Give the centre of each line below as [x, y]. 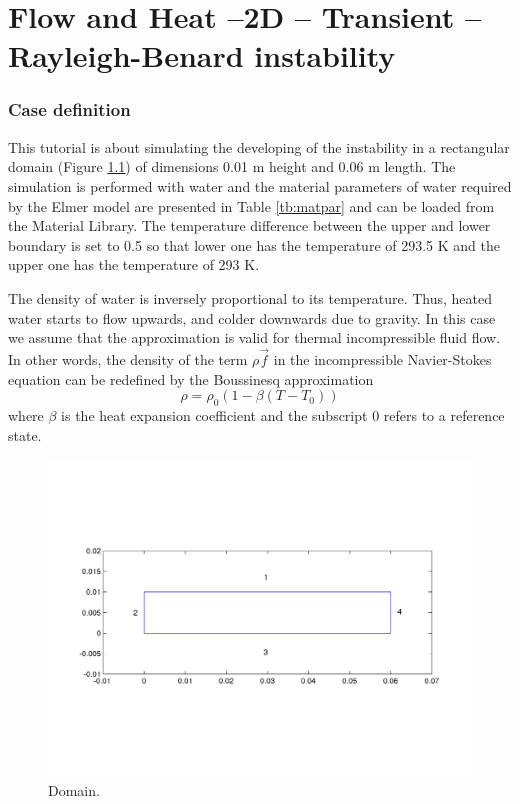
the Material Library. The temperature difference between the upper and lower [249, 225]
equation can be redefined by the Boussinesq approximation [191, 378]
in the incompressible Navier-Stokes [382, 358]
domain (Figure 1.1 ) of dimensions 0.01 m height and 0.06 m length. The [232, 166]
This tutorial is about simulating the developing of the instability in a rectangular [259, 146]
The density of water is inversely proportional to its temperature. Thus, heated [250, 297]
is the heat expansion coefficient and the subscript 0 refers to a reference [283, 414]
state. [25, 434]
